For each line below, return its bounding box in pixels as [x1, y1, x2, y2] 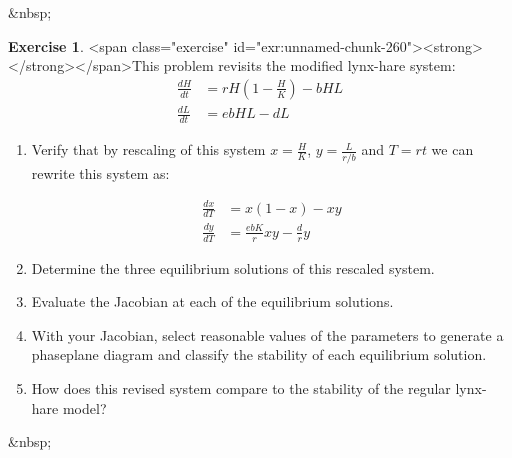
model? [62, 397, 107, 418]
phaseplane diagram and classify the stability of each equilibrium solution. [31, 344, 487, 365]
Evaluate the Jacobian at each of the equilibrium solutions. [31, 291, 394, 312]
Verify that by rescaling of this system [31, 139, 266, 160]
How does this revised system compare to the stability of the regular [31, 378, 451, 399]
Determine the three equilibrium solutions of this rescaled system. [31, 257, 435, 278]
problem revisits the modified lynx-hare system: [163, 55, 456, 76]
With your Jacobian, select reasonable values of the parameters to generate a [31, 324, 504, 345]
